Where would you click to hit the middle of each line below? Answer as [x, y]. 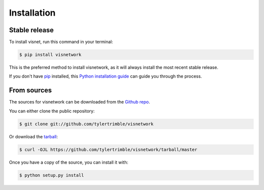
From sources [31, 90]
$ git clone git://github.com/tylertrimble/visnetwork [86, 124]
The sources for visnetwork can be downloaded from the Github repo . [79, 102]
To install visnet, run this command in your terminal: [61, 42]
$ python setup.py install [52, 175]
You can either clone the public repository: [52, 111]
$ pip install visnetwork [50, 55]
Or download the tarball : [33, 136]
